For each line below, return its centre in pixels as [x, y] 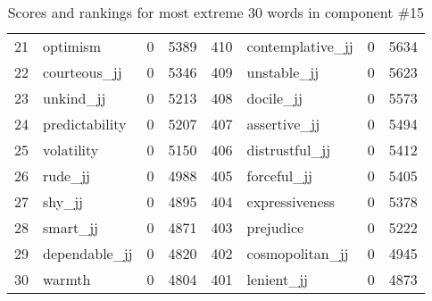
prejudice [275, 227]
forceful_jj [279, 176]
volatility [71, 150]
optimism [72, 46]
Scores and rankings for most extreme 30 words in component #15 [216, 12]
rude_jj [66, 176]
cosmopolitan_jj [298, 253]
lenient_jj [278, 279]
